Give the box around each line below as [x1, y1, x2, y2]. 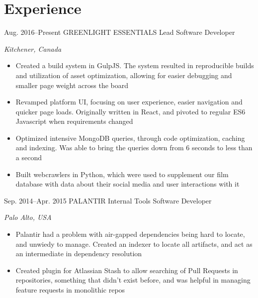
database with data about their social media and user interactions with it [15, 179, 240, 189]
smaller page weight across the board [15, 80, 129, 90]
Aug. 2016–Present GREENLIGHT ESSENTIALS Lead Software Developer [4, 27, 235, 37]
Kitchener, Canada [4, 43, 62, 54]
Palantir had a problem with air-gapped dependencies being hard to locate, [15, 229, 245, 239]
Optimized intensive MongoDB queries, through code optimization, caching [15, 132, 245, 143]
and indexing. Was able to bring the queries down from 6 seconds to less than [15, 142, 253, 153]
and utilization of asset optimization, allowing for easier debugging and [15, 70, 232, 80]
